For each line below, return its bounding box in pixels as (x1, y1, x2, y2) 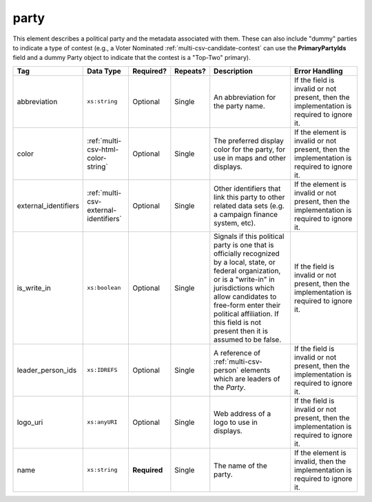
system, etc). (214, 218, 256, 227)
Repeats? (174, 66, 206, 76)
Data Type (87, 66, 121, 76)
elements (240, 365, 271, 375)
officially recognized (214, 249, 280, 258)
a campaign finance (214, 209, 278, 219)
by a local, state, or (214, 257, 276, 266)
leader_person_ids (17, 365, 77, 375)
